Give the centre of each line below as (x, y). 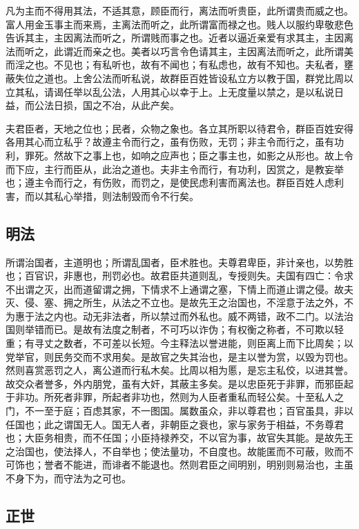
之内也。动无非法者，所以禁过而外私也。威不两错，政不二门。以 (189, 316)
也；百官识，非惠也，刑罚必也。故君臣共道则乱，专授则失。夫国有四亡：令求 (179, 276)
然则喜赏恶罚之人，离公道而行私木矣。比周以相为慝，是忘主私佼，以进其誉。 (179, 370)
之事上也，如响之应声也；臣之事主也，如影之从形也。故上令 (218, 155)
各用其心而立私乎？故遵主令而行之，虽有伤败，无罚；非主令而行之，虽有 (170, 142)
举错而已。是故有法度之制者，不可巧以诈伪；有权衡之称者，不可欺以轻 (184, 329)
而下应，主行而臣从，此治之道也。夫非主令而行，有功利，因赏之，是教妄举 (175, 169)
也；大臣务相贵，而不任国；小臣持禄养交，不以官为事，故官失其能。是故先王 (179, 438)
